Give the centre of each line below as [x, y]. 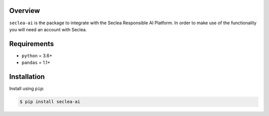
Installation [27, 77]
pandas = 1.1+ [36, 62]
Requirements [32, 44]
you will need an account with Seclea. [48, 29]
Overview [25, 11]
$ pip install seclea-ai [50, 102]
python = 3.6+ [37, 56]
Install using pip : [27, 89]
